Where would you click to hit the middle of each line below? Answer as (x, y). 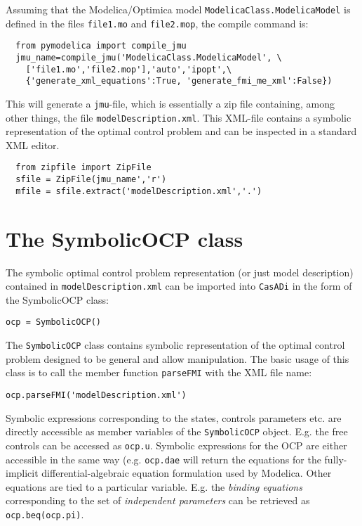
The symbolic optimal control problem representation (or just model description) (180, 272)
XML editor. (33, 145)
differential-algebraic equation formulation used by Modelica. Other (187, 473)
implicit (22, 473)
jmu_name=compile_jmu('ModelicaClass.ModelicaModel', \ (149, 57)
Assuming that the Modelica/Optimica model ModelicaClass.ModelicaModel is (178, 9)
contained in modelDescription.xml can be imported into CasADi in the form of (179, 286)
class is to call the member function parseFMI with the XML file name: (159, 372)
